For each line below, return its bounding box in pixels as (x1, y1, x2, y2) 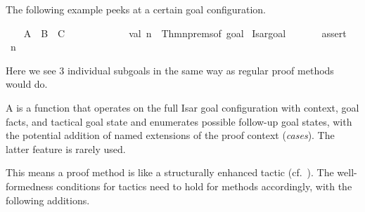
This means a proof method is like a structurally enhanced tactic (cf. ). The (6, 165, 334, 180)
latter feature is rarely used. (6, 141, 126, 156)
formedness (6, 178, 53, 193)
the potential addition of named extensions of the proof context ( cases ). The (6, 128, 335, 143)
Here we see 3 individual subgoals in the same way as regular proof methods (6, 62, 334, 77)
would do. (6, 77, 48, 91)
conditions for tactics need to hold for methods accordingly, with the (56, 178, 352, 193)
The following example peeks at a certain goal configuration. (6, 2, 266, 16)
